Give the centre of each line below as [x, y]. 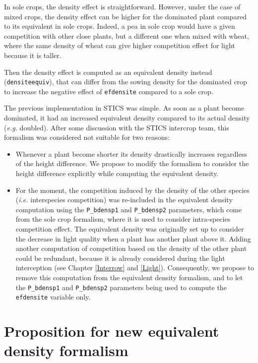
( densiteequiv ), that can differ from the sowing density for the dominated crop [126, 82]
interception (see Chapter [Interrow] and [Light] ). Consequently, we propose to [135, 268]
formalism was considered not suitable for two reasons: [87, 137]
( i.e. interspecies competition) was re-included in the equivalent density [124, 200]
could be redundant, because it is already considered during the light [120, 258]
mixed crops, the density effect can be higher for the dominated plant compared [126, 16]
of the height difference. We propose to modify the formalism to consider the [132, 163]
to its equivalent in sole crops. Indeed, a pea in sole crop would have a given [120, 26]
